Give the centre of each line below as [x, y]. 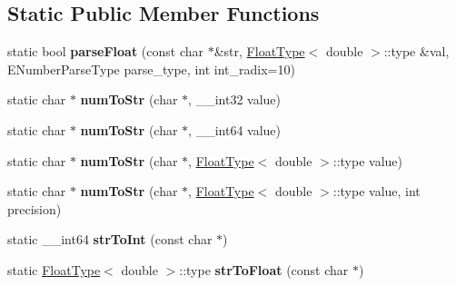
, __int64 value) [234, 129]
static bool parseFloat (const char [106, 51]
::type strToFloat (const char [264, 269]
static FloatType [54, 269]
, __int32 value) [234, 99]
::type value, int [377, 191]
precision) [35, 208]
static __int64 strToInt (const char [110, 239]
